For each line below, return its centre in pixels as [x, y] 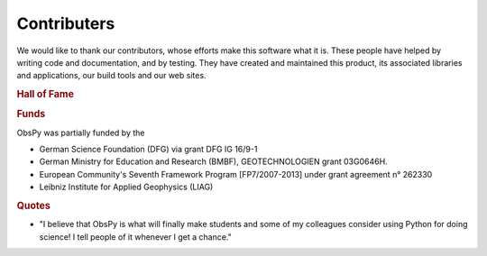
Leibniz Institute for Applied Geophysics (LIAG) [126, 187]
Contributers [66, 23]
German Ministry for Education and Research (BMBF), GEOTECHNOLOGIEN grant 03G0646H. [213, 161]
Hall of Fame [45, 95]
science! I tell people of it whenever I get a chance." [135, 237]
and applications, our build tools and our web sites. [111, 76]
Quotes [34, 206]
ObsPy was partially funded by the [81, 133]
